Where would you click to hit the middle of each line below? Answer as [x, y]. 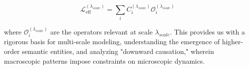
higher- [232, 42]
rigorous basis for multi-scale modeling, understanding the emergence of [112, 42]
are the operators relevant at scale [101, 31]
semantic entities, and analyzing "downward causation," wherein [118, 51]
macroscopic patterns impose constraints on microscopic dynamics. [104, 60]
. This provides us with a [207, 31]
